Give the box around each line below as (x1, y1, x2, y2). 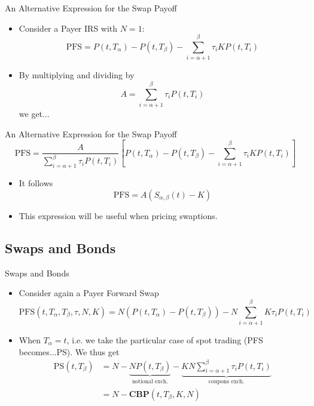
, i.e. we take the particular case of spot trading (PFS (66, 333, 263, 346)
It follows (19, 177, 53, 189)
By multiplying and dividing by (19, 69, 135, 81)
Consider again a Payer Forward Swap (19, 287, 159, 299)
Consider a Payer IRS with (19, 21, 118, 34)
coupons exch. (208, 379, 245, 385)
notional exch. (132, 378, 169, 385)
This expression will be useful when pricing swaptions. (19, 209, 218, 222)
